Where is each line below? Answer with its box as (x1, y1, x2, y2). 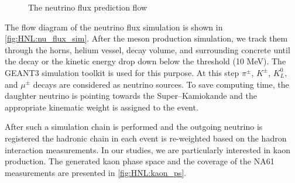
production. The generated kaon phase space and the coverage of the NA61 (5, 155, 275, 167)
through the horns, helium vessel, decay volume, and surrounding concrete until (5, 43, 290, 56)
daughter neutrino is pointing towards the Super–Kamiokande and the (5, 89, 257, 102)
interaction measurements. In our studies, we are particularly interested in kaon (5, 143, 290, 156)
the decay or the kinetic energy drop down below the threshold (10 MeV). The (5, 55, 286, 67)
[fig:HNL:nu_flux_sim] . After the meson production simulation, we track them (5, 32, 288, 44)
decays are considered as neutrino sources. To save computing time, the (33, 78, 289, 90)
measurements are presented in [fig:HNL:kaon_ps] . (5, 166, 187, 178)
